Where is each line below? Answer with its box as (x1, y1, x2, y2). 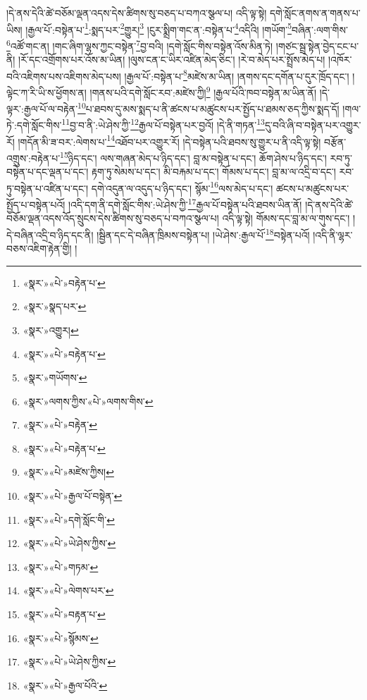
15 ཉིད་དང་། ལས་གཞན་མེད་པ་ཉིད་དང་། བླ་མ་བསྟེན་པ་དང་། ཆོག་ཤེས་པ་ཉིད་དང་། (60, 148, 327, 165)
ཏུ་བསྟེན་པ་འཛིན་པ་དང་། (6, 180, 89, 195)
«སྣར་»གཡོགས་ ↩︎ (23, 370, 87, 385)
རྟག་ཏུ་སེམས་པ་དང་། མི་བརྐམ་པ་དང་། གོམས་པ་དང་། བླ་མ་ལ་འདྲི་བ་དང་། (92, 164, 336, 179)
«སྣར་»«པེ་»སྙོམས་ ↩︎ (23, 630, 99, 645)
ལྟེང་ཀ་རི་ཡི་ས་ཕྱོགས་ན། (6, 85, 87, 99)
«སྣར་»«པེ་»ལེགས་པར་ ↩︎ (23, 583, 114, 598)
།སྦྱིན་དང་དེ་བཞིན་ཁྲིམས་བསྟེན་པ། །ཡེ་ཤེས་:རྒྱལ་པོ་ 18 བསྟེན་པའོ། (97, 225, 310, 242)
